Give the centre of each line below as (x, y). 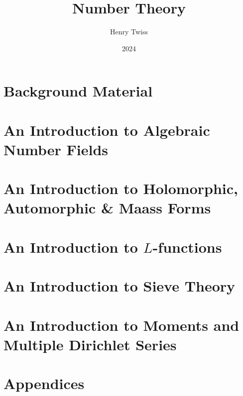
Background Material (78, 91)
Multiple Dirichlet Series (90, 344)
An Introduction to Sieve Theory (120, 286)
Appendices (44, 383)
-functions (187, 247)
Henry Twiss (129, 32)
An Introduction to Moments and (121, 325)
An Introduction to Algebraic (107, 130)
